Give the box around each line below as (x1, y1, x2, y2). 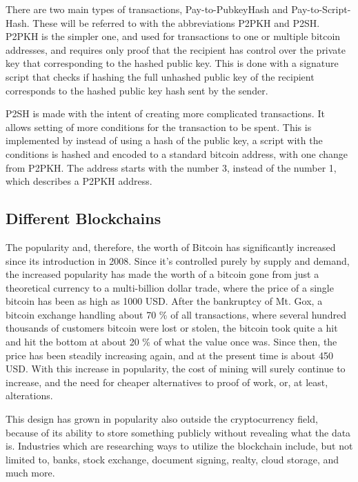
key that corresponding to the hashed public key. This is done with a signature (6, 56, 339, 70)
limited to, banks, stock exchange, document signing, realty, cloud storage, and (6, 452, 339, 466)
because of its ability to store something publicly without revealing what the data (6, 425, 351, 439)
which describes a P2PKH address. (6, 174, 152, 188)
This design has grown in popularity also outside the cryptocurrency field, (6, 412, 318, 426)
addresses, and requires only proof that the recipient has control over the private (6, 42, 346, 57)
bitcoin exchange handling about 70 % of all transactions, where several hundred (6, 307, 346, 321)
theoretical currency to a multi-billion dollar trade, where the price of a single (6, 280, 334, 294)
